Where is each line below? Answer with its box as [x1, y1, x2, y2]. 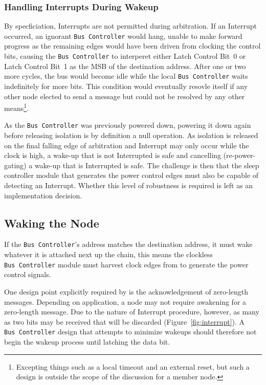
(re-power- [223, 150, 256, 161]
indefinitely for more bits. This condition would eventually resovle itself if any [4, 80, 248, 91]
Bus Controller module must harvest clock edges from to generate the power [4, 259, 249, 269]
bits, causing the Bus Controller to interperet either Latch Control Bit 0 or [4, 51, 246, 61]
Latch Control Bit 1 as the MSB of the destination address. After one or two [4, 60, 246, 71]
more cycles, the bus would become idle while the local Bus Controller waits [4, 71, 248, 81]
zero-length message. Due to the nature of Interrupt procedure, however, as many [4, 306, 259, 317]
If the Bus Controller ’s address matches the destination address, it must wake [4, 239, 253, 250]
